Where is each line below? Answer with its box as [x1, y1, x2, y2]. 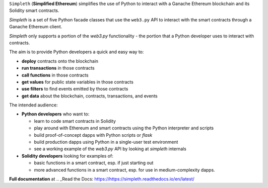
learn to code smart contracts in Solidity [34, 118, 116, 124]
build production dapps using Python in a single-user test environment [34, 139, 178, 145]
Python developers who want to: [21, 111, 89, 117]
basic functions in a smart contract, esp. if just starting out [34, 160, 154, 166]
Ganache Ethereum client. [9, 24, 62, 30]
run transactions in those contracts [21, 65, 95, 71]
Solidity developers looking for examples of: [21, 153, 114, 159]
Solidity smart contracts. [9, 7, 60, 13]
